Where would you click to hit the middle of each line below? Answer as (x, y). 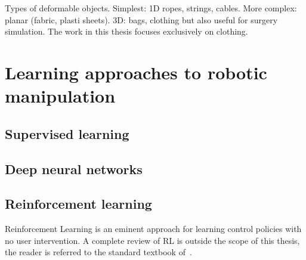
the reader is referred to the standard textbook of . (98, 252)
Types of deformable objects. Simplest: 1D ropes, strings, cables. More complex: (151, 8)
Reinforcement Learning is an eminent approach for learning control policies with (153, 229)
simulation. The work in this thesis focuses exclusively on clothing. (126, 31)
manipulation (60, 96)
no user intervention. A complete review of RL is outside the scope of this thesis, (152, 240)
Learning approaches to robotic (136, 72)
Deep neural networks (74, 168)
